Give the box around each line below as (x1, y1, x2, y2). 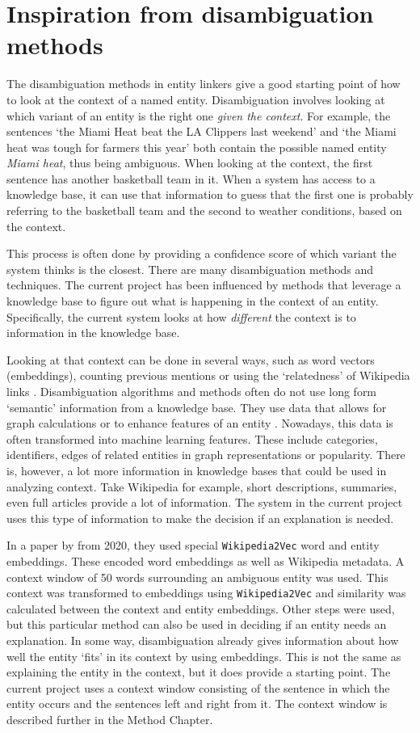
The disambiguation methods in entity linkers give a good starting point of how (6, 75, 401, 92)
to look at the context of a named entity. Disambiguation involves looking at (6, 91, 385, 107)
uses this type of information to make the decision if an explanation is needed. (6, 509, 394, 526)
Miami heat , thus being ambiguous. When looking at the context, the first (6, 154, 373, 171)
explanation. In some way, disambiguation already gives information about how (6, 632, 399, 649)
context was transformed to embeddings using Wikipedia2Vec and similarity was (6, 584, 406, 601)
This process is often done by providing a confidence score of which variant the (6, 245, 397, 262)
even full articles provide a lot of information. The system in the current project (6, 494, 403, 511)
